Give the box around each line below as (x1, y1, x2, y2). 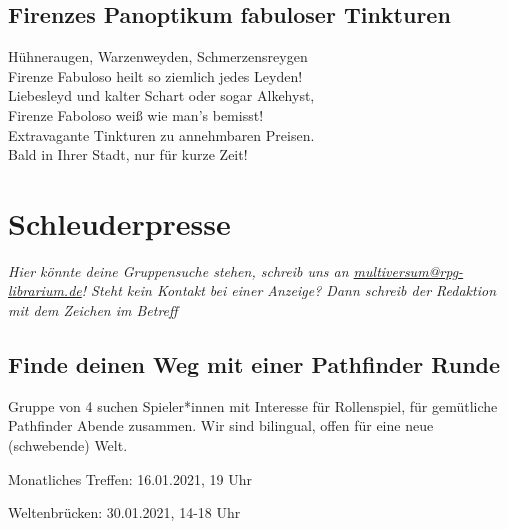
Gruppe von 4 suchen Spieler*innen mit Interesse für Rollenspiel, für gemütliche (8, 395, 498, 416)
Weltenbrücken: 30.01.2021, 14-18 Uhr (8, 502, 241, 523)
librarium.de (8, 280, 82, 301)
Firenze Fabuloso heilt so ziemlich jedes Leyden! (8, 65, 303, 86)
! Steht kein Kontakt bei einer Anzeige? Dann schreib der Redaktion (81, 280, 496, 301)
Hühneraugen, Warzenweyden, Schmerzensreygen (8, 46, 308, 67)
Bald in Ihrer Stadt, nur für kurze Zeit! (8, 144, 248, 165)
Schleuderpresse (8, 202, 231, 243)
